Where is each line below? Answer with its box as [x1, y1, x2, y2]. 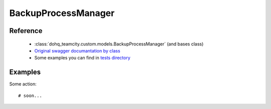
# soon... [18, 92, 42, 98]
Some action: [9, 81, 37, 87]
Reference [9, 26, 43, 35]
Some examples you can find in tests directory [34, 55, 130, 61]
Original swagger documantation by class [34, 47, 120, 53]
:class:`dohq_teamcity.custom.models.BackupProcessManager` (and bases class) [34, 40, 204, 47]
